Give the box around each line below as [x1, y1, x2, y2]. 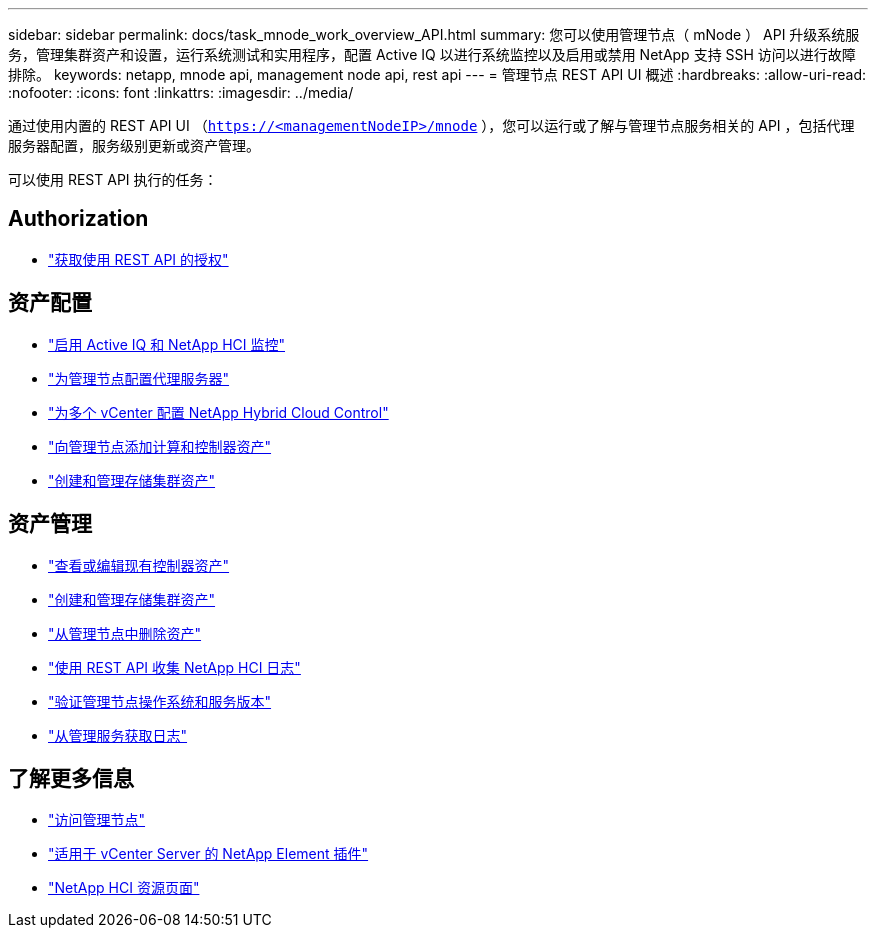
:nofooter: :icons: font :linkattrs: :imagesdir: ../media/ [8, 84, 354, 101]
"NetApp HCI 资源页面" [48, 879, 200, 897]
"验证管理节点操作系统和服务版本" [48, 692, 272, 710]
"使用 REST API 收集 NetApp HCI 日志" [48, 658, 301, 676]
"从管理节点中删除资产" [48, 624, 202, 642]
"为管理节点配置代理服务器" [48, 369, 230, 387]
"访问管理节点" [48, 811, 146, 829]
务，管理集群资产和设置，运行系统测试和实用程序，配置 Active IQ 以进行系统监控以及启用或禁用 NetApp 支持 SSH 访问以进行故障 [8, 46, 856, 63]
